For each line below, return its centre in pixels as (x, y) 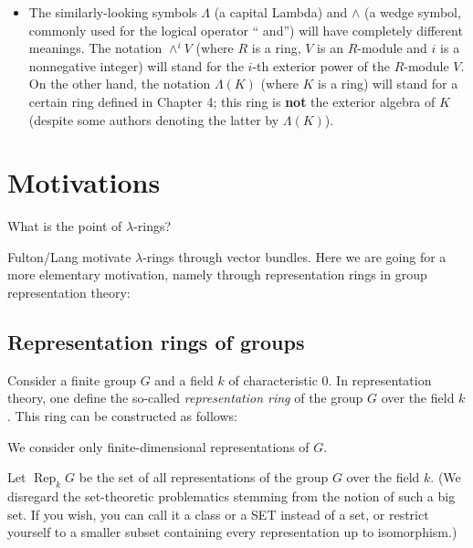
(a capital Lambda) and (281, 12)
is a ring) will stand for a (388, 84)
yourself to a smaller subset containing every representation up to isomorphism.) (232, 532)
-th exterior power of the (321, 65)
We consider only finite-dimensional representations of (158, 446)
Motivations (84, 182)
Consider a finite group (72, 379)
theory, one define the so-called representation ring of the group (185, 398)
